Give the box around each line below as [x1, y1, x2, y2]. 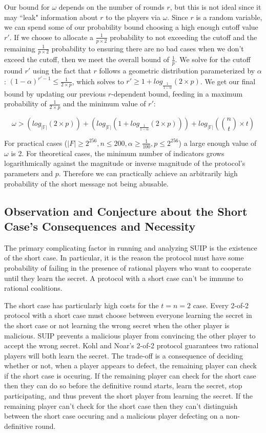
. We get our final [200, 76, 256, 86]
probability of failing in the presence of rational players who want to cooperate [4, 262, 251, 273]
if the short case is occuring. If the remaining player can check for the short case [4, 370, 256, 381]
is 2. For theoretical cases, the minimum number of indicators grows [11, 147, 224, 158]
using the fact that [32, 65, 91, 76]
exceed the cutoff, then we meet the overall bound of [4, 54, 169, 65]
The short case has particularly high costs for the [4, 299, 159, 310]
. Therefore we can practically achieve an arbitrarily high [58, 167, 238, 178]
